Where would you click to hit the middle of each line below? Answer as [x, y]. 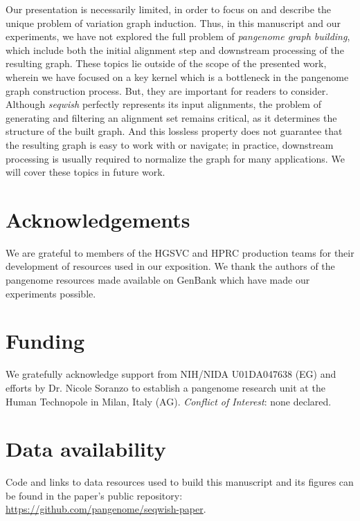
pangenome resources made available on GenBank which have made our [158, 280]
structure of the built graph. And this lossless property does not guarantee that [174, 131]
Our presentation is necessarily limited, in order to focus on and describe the [169, 9]
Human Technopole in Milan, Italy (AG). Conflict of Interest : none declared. [169, 401]
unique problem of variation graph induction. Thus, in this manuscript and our [173, 22]
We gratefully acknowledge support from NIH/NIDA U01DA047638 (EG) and [171, 374]
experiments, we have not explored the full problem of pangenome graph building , [178, 36]
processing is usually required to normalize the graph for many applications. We [175, 158]
